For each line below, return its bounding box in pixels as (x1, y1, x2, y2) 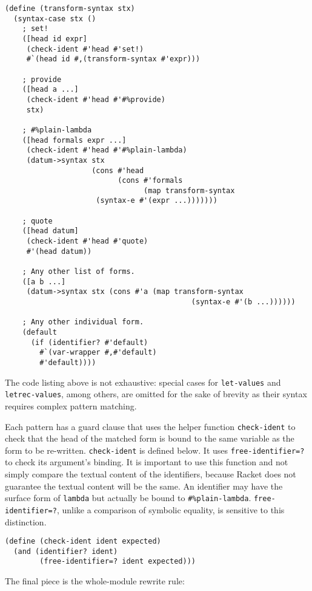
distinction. (5, 515, 47, 528)
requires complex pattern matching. (5, 399, 137, 412)
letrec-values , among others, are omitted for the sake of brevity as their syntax (5, 388, 307, 400)
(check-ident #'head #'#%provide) (26, 95, 165, 104)
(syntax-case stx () (13, 14, 96, 23)
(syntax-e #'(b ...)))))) (191, 298, 296, 307)
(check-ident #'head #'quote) (26, 237, 148, 246)
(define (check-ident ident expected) (5, 537, 161, 546)
